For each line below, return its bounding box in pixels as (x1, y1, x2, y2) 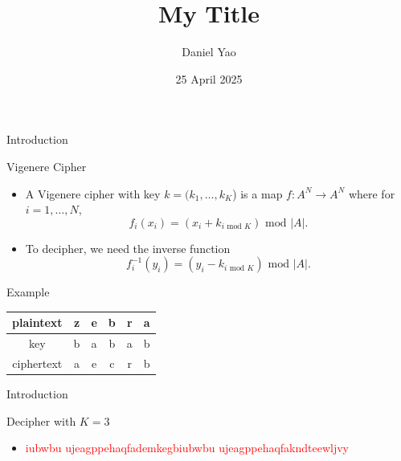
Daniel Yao (182, 43, 236, 60)
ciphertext (12, 355, 63, 372)
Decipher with (6, 412, 76, 429)
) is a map (232, 185, 283, 202)
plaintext (12, 314, 63, 331)
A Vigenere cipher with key (25, 185, 161, 202)
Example (6, 284, 50, 300)
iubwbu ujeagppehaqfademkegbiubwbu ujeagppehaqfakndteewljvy (25, 439, 350, 456)
